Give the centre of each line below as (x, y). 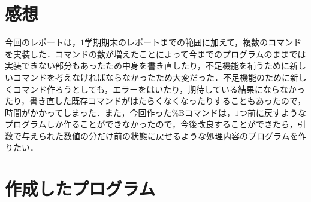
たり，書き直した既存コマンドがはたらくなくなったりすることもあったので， (155, 101)
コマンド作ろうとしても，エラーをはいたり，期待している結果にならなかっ (159, 89)
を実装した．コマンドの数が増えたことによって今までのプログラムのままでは (155, 53)
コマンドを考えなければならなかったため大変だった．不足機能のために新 (155, 77)
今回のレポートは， (43, 42)
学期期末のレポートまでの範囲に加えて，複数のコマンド (193, 42)
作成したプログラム (80, 189)
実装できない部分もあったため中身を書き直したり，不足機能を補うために (147, 65)
